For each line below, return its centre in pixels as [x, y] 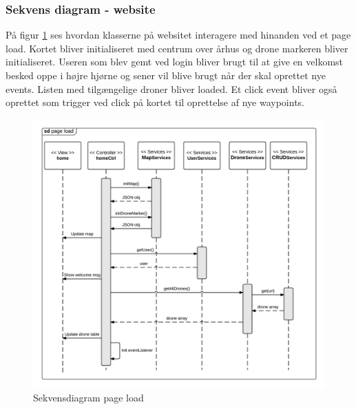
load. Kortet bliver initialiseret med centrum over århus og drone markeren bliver [177, 48]
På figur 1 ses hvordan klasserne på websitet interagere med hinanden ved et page [178, 35]
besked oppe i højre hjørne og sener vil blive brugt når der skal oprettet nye [166, 75]
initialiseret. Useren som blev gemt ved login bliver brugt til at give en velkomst [175, 62]
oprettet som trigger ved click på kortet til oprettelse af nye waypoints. [155, 102]
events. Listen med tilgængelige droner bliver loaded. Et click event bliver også [171, 88]
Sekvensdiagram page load [88, 398]
